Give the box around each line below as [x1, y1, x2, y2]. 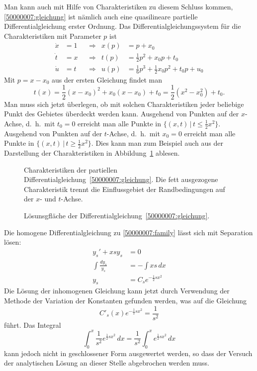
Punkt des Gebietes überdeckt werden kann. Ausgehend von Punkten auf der [4, 108, 239, 119]
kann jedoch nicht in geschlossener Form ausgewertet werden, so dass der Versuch [4, 348, 253, 358]
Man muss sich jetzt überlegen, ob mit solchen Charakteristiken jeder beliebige [4, 98, 244, 109]
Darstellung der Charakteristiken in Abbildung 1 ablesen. [4, 147, 180, 158]
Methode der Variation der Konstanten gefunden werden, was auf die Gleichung [4, 295, 247, 305]
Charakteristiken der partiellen [24, 164, 118, 175]
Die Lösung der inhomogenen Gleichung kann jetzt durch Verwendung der [4, 285, 230, 296]
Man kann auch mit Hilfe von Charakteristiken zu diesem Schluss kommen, [4, 1, 233, 11]
